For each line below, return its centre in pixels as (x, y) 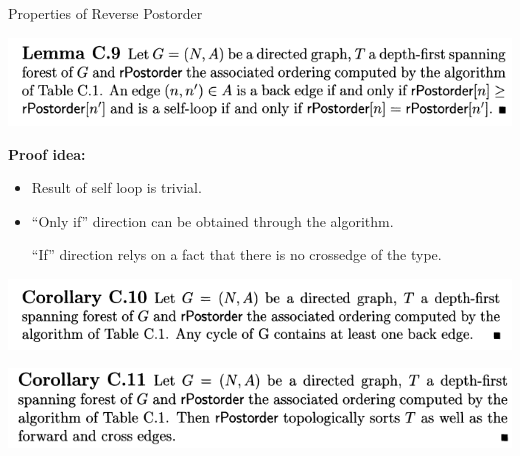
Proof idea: (47, 153)
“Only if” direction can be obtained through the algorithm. (212, 220)
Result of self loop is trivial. (116, 187)
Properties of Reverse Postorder (105, 13)
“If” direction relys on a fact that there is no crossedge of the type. (236, 254)
